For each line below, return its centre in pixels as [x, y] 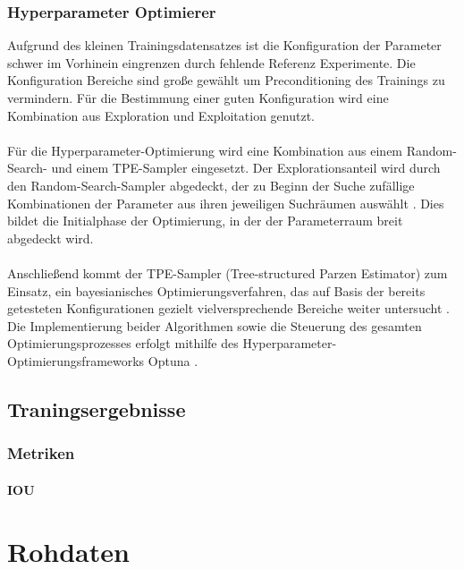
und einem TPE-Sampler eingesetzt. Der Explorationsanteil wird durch [246, 168]
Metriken [41, 453]
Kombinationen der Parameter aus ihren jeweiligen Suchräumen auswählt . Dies [226, 203]
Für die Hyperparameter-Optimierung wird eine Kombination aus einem [205, 150]
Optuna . [173, 360]
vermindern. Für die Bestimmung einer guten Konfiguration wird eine [198, 98]
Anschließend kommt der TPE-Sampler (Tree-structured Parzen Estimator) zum [228, 272]
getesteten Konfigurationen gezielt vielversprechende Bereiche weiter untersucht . [228, 308]
